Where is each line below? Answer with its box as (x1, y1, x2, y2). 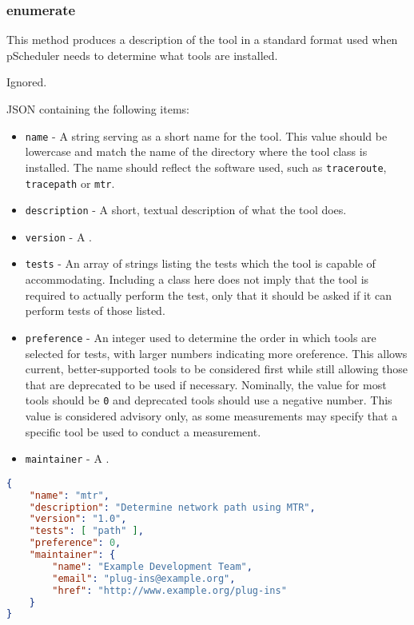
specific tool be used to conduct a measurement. (25, 423, 261, 440)
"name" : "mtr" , (29, 489, 109, 501)
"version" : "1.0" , (29, 513, 127, 525)
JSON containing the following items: (6, 101, 189, 117)
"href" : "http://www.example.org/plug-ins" (52, 584, 287, 596)
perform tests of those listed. (25, 302, 165, 319)
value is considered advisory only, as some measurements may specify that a (25, 408, 398, 424)
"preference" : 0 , (29, 537, 121, 549)
